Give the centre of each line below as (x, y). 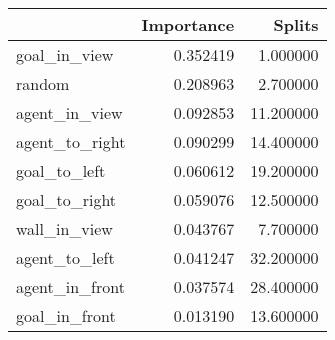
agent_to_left (65, 257)
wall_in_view (64, 228)
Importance (188, 24)
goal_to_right (66, 199)
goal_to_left (61, 170)
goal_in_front (66, 315)
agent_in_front (70, 286)
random (43, 83)
